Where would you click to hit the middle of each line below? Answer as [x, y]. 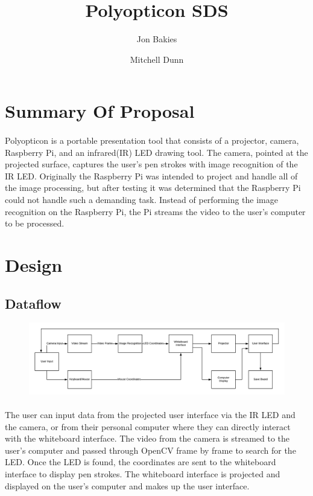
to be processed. [35, 223]
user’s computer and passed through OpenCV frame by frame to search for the [150, 450]
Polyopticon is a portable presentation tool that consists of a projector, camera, [152, 140]
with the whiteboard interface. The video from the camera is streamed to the [147, 438]
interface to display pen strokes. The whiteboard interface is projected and [143, 474]
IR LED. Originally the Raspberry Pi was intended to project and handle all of [151, 176]
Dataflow [33, 303]
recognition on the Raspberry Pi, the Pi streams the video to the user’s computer [155, 211]
